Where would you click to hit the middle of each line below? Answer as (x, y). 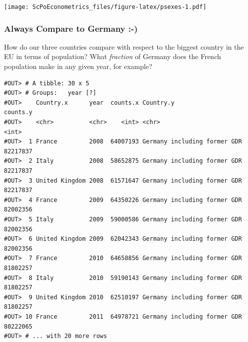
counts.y (18, 112)
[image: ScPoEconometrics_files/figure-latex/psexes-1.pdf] (105, 7)
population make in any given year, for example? (78, 66)
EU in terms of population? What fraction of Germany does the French (113, 56)
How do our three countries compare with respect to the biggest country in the (124, 46)
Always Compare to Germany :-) (71, 28)
